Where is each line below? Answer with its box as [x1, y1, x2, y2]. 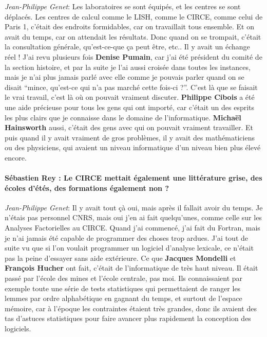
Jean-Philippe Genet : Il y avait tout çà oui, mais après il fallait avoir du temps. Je [5, 202, 263, 212]
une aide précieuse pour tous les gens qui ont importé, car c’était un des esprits [5, 101, 255, 112]
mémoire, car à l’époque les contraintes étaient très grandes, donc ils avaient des [5, 303, 257, 313]
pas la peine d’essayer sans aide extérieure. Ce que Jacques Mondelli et [5, 252, 236, 263]
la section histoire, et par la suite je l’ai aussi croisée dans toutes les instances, [5, 61, 251, 72]
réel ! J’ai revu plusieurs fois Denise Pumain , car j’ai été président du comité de [5, 51, 262, 62]
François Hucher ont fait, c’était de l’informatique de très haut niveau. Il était [5, 262, 258, 273]
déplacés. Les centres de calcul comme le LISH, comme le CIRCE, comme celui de [5, 11, 263, 22]
